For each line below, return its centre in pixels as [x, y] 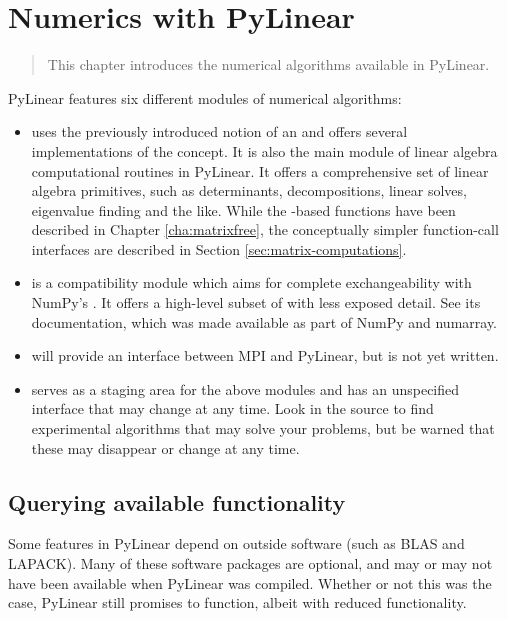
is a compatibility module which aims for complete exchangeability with [251, 282]
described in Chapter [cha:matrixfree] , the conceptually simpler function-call [265, 229]
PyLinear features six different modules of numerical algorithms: [205, 97]
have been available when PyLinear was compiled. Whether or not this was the [250, 582]
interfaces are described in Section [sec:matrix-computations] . [219, 248]
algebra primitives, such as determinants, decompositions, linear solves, [249, 190]
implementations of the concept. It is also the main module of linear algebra [264, 150]
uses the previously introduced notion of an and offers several [219, 131]
